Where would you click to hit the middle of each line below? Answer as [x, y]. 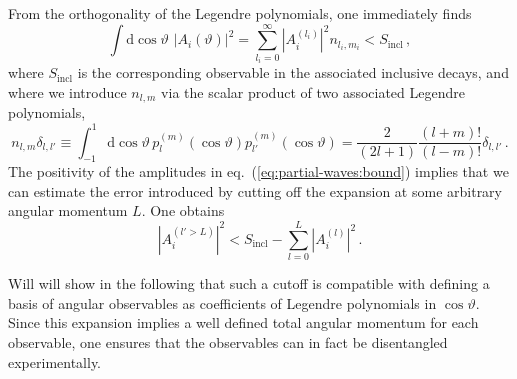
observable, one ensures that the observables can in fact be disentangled [228, 341]
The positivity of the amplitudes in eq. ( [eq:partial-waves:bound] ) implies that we [258, 171]
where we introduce [67, 91]
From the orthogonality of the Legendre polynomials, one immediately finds [240, 13]
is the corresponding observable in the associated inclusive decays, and [293, 72]
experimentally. [55, 361]
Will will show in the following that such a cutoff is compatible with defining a [249, 283]
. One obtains [183, 210]
